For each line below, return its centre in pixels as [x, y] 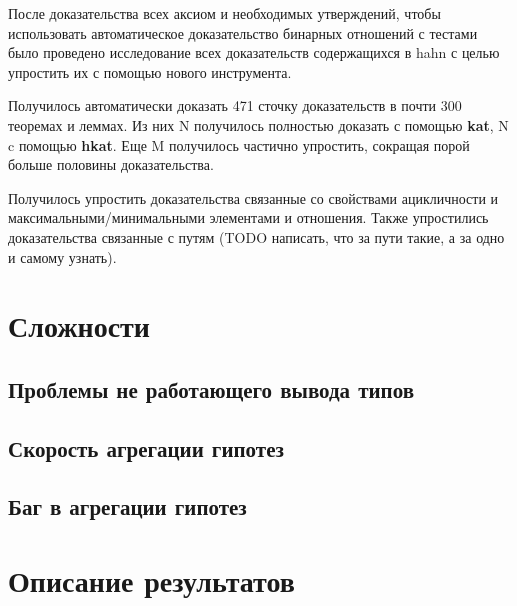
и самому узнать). [62, 256]
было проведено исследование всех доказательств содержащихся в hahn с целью [254, 52]
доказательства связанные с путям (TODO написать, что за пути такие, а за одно [256, 236]
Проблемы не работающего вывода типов [211, 388]
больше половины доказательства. [111, 164]
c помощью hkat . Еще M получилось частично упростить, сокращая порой [239, 144]
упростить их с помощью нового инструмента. [150, 71]
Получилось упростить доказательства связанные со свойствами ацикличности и [253, 197]
